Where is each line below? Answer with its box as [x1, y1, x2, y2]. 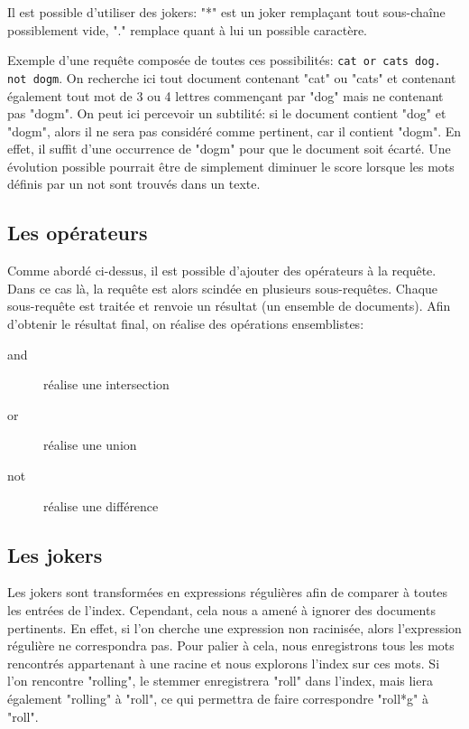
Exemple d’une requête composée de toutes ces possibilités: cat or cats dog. [7, 51, 441, 70]
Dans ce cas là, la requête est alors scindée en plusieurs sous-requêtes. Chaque [7, 278, 438, 297]
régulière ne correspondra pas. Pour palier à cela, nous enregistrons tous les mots [7, 636, 455, 655]
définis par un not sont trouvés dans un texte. [7, 174, 261, 193]
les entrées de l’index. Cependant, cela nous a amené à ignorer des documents [7, 601, 436, 619]
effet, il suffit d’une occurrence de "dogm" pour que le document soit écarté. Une [7, 139, 451, 158]
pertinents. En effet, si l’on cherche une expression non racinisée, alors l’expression [7, 618, 462, 637]
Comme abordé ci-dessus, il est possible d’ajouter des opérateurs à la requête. [7, 261, 437, 280]
